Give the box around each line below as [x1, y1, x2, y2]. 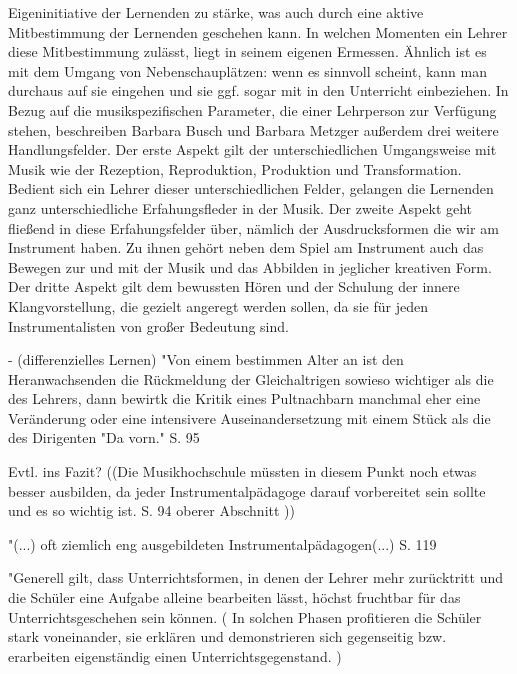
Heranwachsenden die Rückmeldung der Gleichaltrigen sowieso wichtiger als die [8, 368, 494, 389]
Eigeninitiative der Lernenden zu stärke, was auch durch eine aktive [8, 2, 424, 22]
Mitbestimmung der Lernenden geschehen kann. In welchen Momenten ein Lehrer [8, 21, 508, 42]
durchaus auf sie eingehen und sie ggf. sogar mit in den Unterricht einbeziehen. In [8, 80, 509, 101]
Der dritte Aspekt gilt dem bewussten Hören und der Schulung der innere [8, 276, 460, 297]
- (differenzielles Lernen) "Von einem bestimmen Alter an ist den [8, 349, 404, 370]
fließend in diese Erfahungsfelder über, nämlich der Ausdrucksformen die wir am [8, 217, 499, 238]
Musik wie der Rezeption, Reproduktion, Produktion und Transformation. [8, 158, 462, 179]
